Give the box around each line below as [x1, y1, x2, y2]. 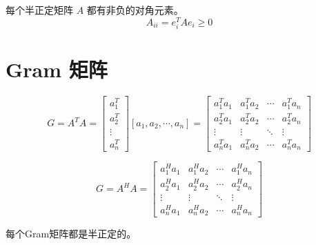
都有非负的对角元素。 [86, 3, 184, 17]
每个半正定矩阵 [6, 3, 73, 17]
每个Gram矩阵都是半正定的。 [6, 226, 137, 241]
